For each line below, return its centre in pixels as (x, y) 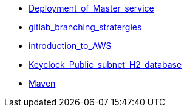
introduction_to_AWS (70, 46)
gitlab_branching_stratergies (85, 27)
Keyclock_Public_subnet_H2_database (105, 64)
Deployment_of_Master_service (91, 8)
